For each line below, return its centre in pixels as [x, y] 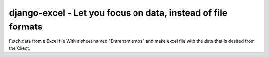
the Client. [20, 48]
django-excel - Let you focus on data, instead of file [118, 13]
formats [26, 27]
